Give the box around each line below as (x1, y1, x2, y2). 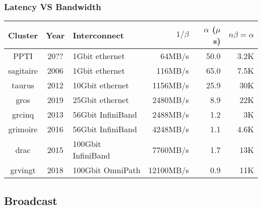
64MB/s (160, 50, 189, 62)
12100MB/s (148, 164, 189, 176)
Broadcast (4, 192, 57, 208)
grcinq (12, 109, 34, 121)
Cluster (8, 29, 38, 41)
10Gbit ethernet (73, 79, 129, 91)
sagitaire (8, 65, 38, 77)
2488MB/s (152, 109, 189, 121)
